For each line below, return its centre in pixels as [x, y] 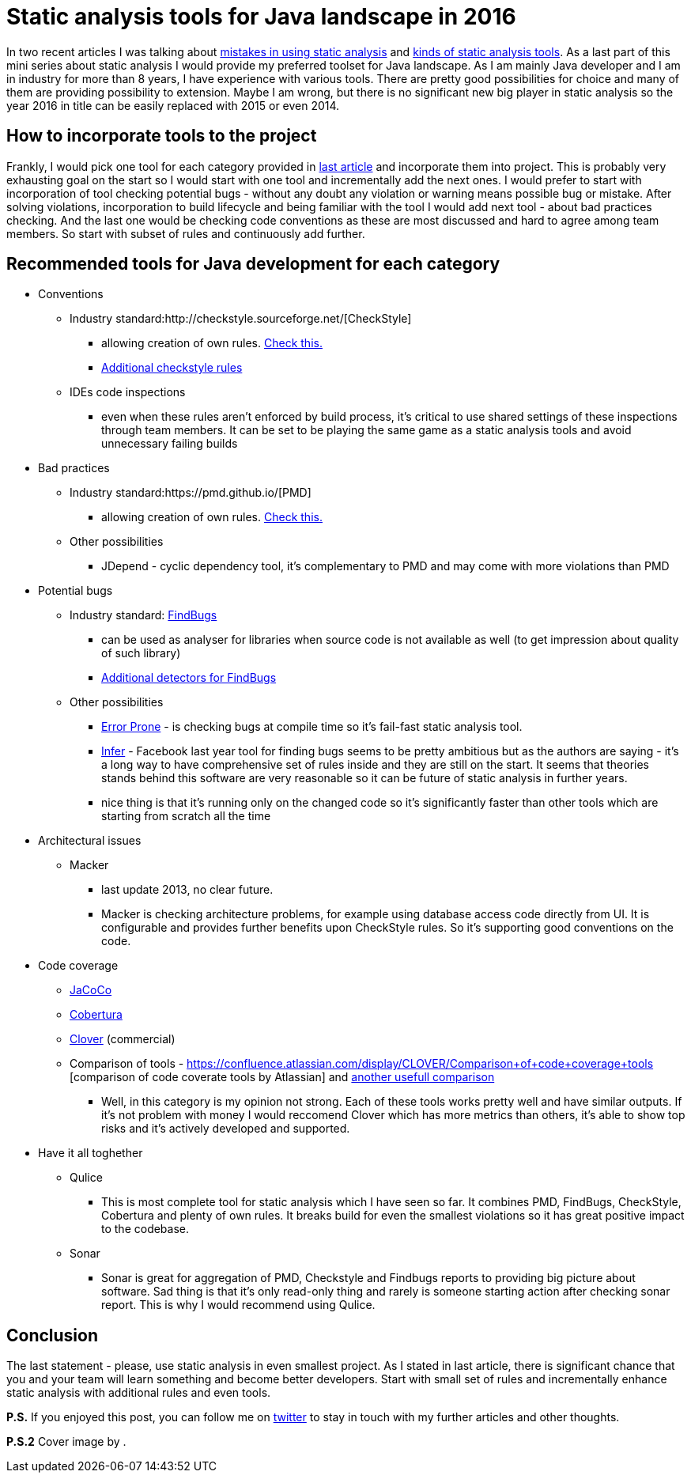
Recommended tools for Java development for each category [253, 264]
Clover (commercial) [123, 1039]
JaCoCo [91, 990]
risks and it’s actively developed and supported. [226, 1129]
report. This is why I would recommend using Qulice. [238, 1305]
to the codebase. [145, 1229]
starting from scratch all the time [186, 816]
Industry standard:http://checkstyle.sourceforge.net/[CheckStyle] [241, 319]
